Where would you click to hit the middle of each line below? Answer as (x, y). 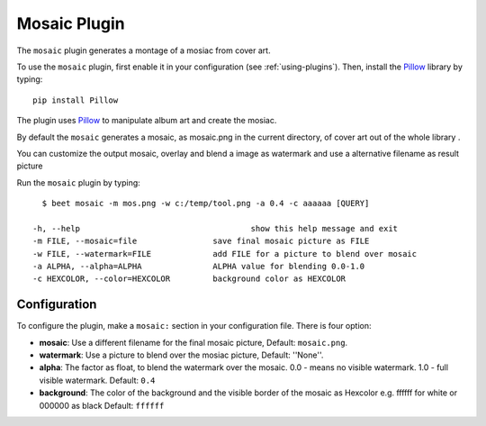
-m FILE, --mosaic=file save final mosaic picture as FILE (201, 241)
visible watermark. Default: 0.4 (97, 380)
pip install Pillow (76, 100)
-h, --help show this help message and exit (216, 228)
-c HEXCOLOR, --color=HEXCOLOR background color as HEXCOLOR (189, 279)
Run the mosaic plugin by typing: (79, 182)
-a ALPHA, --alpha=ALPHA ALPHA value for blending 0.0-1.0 (199, 267)
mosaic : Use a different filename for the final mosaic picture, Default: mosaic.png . (193, 342)
